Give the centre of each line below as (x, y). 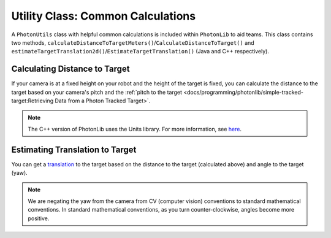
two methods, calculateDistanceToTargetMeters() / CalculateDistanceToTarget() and (133, 42)
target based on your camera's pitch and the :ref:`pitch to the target (97, 92)
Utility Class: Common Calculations (104, 16)
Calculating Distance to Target (70, 69)
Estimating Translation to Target (74, 149)
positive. (39, 218)
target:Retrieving (32, 101)
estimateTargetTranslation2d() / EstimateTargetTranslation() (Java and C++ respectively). (140, 52)
